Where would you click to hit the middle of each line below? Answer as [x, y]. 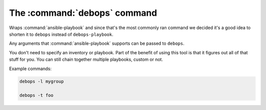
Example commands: [30, 69]
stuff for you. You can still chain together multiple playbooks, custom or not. [86, 60]
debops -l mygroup [42, 82]
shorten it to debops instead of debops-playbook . [61, 34]
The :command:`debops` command [83, 13]
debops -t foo [36, 95]
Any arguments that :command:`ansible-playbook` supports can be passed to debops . [97, 43]
